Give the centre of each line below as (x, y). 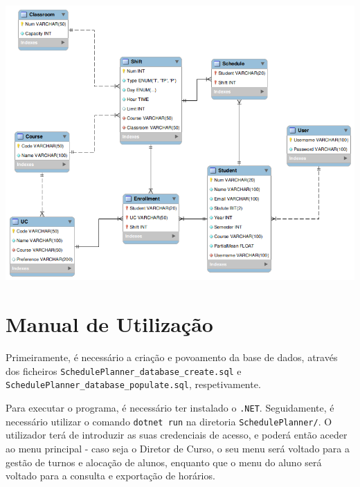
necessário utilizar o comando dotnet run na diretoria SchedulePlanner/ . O (169, 421)
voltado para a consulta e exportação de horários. (110, 476)
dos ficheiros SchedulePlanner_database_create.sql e (124, 370)
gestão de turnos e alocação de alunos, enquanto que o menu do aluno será (164, 462)
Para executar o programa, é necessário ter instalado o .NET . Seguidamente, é (170, 408)
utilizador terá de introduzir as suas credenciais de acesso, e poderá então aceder (177, 435)
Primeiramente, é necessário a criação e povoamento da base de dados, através (172, 357)
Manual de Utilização (109, 324)
